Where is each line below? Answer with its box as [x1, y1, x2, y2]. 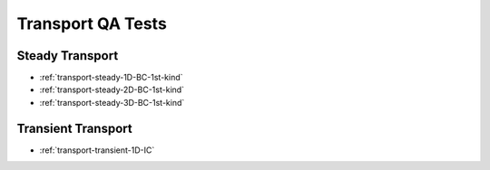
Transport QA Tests [16, 14, 167, 33]
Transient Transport [16, 120, 132, 136]
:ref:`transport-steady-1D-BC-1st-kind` [39, 72, 183, 83]
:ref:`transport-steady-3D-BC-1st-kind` [39, 97, 185, 108]
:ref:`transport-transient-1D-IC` [39, 145, 155, 156]
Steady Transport [16, 48, 119, 63]
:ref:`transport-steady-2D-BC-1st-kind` [39, 84, 185, 95]
